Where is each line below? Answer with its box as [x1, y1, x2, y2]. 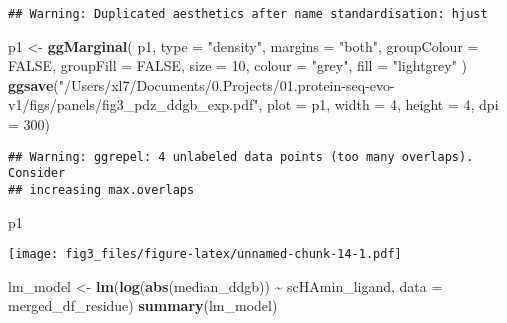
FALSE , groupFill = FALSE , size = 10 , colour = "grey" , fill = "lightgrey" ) [8, 55, 468, 76]
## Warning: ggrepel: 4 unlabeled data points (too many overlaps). [8, 149, 474, 164]
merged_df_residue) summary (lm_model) [8, 295, 278, 316]
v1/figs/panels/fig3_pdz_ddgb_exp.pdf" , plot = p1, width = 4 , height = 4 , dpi [8, 94, 499, 115]
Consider [8, 166, 66, 181]
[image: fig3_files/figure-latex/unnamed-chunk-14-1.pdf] [8, 247, 402, 262]
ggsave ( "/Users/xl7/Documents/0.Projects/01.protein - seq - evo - [8, 74, 395, 95]
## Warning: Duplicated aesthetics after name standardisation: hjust [8, 7, 488, 21]
